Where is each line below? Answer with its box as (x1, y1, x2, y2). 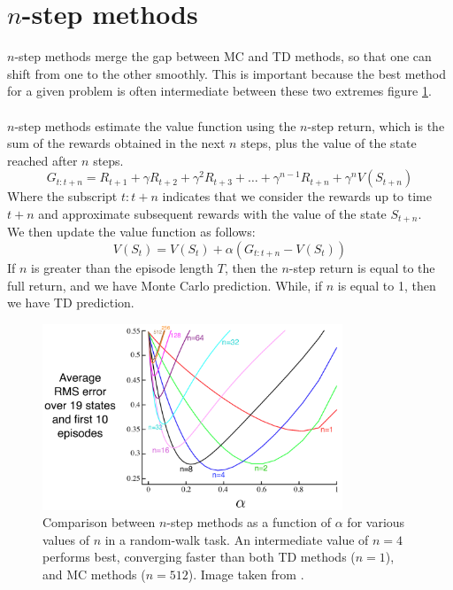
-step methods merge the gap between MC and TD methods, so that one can (14, 47, 432, 66)
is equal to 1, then (337, 276, 436, 294)
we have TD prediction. (7, 293, 134, 312)
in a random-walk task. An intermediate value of (104, 530, 369, 548)
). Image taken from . (188, 565, 304, 584)
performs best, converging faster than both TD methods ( (42, 547, 356, 566)
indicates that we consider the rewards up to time (162, 187, 432, 206)
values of (42, 530, 89, 548)
